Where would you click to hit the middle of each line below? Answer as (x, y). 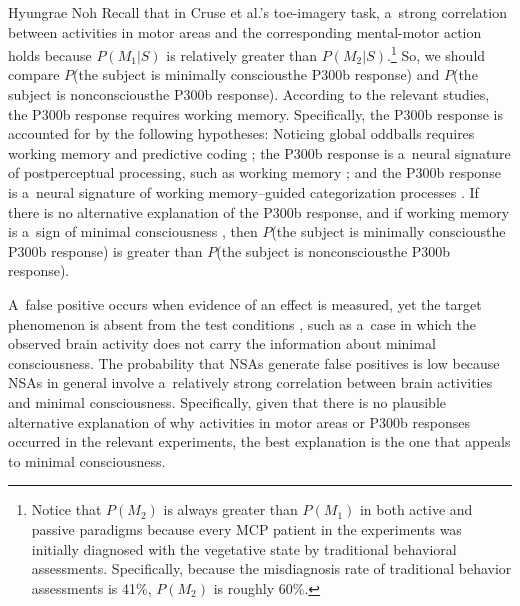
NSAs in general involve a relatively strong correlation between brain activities (250, 382)
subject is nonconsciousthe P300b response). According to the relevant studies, (249, 94)
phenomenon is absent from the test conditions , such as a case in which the (242, 323)
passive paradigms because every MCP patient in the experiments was (246, 528)
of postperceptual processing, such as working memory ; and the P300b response (254, 172)
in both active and (416, 509)
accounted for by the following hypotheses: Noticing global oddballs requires (241, 133)
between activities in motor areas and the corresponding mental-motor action (245, 31)
